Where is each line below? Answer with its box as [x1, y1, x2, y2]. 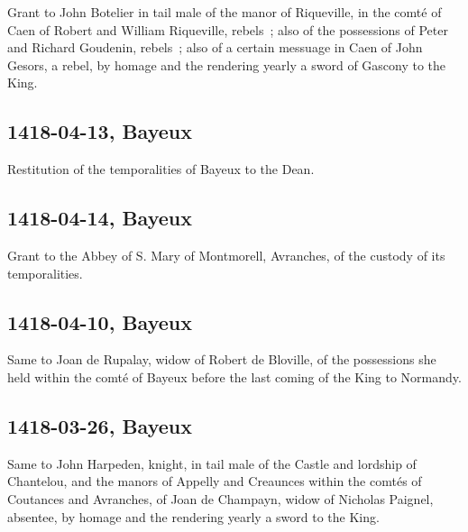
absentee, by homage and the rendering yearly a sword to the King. [7, 507, 380, 526]
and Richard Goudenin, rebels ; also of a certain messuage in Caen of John [7, 38, 423, 57]
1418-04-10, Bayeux [7, 307, 192, 335]
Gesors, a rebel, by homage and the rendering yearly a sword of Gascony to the [7, 55, 446, 74]
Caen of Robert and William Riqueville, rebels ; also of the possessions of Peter [7, 20, 448, 39]
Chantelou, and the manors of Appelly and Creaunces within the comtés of [7, 472, 422, 491]
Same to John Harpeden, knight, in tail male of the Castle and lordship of [7, 454, 417, 472]
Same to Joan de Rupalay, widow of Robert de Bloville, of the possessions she [7, 350, 436, 369]
